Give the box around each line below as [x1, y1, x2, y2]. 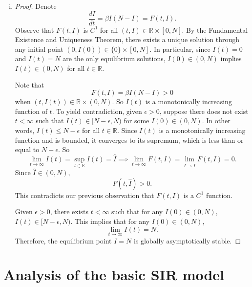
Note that [15, 79, 44, 89]
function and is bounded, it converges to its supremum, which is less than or [15, 134, 244, 145]
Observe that [15, 24, 54, 35]
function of [15, 106, 47, 116]
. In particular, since [149, 44, 210, 54]
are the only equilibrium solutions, [63, 53, 166, 64]
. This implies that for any [70, 216, 150, 226]
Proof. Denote [15, 1, 57, 11]
